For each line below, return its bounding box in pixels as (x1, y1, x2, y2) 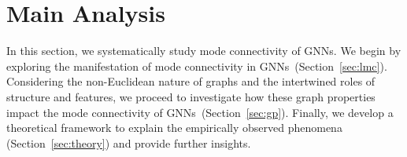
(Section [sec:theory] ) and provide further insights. (6, 134, 251, 151)
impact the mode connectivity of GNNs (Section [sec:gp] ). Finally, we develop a (6, 104, 394, 120)
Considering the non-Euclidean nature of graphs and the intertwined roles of (6, 73, 376, 89)
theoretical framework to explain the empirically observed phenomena (6, 119, 342, 136)
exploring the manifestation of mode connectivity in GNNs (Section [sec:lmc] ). (6, 57, 387, 74)
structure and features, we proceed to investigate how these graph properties (6, 88, 376, 104)
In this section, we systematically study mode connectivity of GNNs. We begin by (6, 42, 401, 59)
